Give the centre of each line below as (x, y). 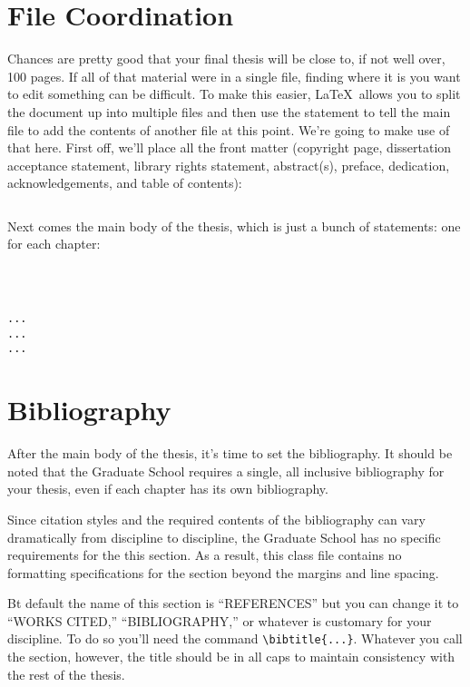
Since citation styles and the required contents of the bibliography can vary (216, 519)
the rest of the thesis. (66, 674)
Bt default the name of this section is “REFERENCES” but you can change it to (233, 603)
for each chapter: (54, 244)
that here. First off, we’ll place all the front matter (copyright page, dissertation (230, 147)
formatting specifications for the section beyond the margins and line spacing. (223, 572)
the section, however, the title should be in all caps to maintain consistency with (231, 657)
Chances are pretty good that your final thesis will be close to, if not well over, (226, 59)
